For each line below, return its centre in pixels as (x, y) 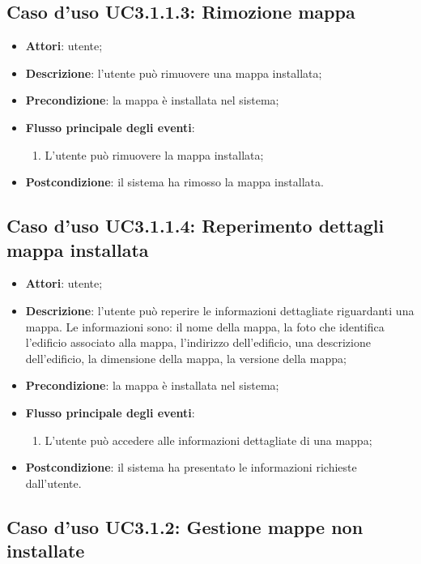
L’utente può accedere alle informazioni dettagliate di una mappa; (208, 440)
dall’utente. (53, 483)
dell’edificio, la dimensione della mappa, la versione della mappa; (186, 358)
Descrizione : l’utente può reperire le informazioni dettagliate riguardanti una (220, 310)
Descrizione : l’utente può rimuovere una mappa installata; (174, 73)
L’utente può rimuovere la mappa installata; (154, 154)
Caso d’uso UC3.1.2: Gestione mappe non (185, 526)
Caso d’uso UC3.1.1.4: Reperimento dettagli (196, 226)
